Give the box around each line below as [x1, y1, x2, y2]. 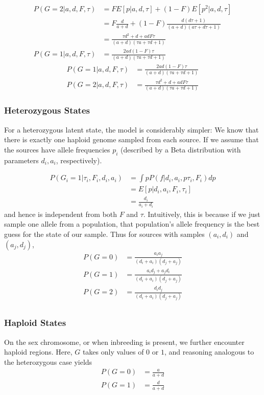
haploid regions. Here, [4, 346, 73, 357]
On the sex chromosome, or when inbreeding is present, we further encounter [4, 336, 245, 347]
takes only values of [82, 346, 144, 357]
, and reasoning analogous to [164, 346, 254, 357]
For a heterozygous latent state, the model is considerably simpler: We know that [4, 124, 259, 135]
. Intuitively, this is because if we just [143, 208, 260, 219]
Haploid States [4, 316, 66, 329]
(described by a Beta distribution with [121, 144, 241, 155]
